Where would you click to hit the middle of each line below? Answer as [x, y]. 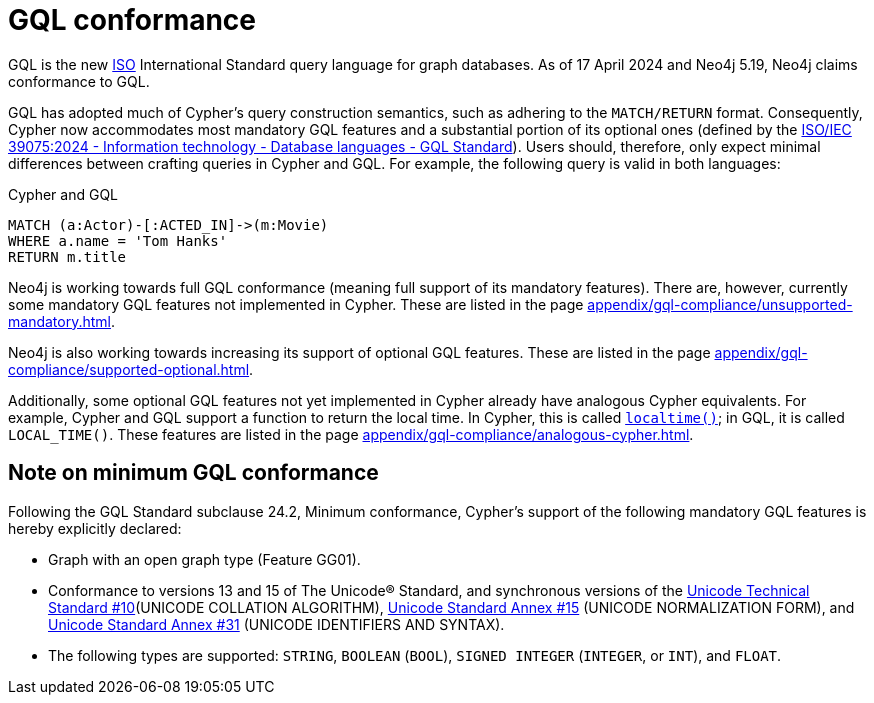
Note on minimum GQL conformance [193, 473]
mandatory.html [59, 321]
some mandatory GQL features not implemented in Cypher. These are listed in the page [296, 304]
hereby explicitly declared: [95, 528]
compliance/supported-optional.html [129, 369]
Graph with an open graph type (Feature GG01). [204, 559]
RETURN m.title [67, 256]
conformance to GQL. [79, 81]
